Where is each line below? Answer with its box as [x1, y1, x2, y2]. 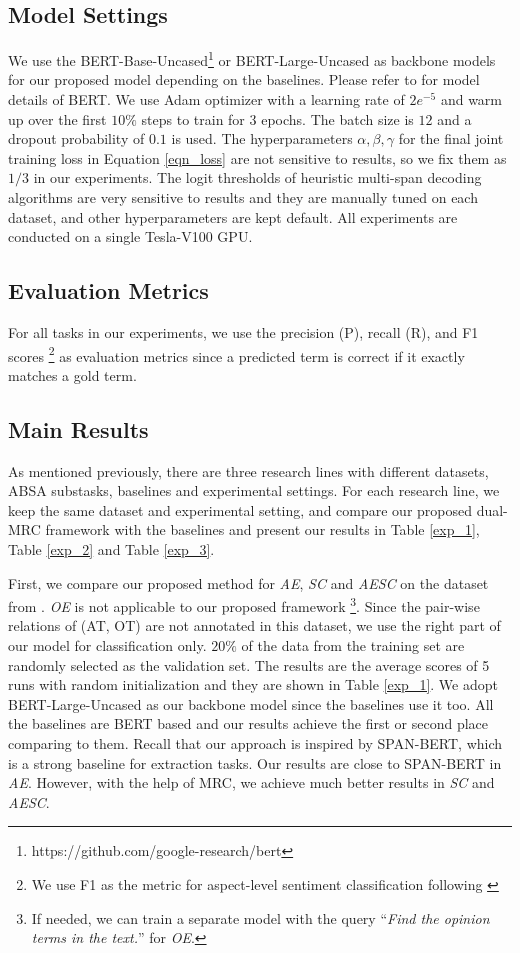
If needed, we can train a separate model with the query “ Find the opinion [31, 907, 490, 928]
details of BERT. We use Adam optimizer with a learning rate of [8, 89, 405, 110]
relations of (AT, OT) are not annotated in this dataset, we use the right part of [8, 615, 501, 636]
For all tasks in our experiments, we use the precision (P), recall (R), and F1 [8, 322, 479, 342]
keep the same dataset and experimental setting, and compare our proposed [8, 499, 473, 520]
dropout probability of [8, 128, 145, 149]
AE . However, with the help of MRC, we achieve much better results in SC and [8, 772, 495, 793]
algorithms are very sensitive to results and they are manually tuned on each [8, 187, 478, 208]
